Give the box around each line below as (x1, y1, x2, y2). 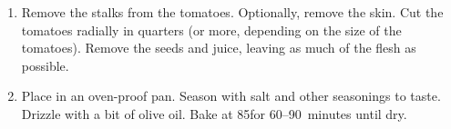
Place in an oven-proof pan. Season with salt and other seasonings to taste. (21, 86, 441, 105)
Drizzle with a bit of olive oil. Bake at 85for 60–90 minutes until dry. (21, 104, 407, 123)
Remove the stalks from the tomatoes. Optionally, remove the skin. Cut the (21, 3, 444, 21)
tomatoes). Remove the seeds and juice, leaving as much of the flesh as (21, 38, 416, 57)
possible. (21, 55, 69, 74)
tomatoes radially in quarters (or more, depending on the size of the (21, 20, 402, 39)
